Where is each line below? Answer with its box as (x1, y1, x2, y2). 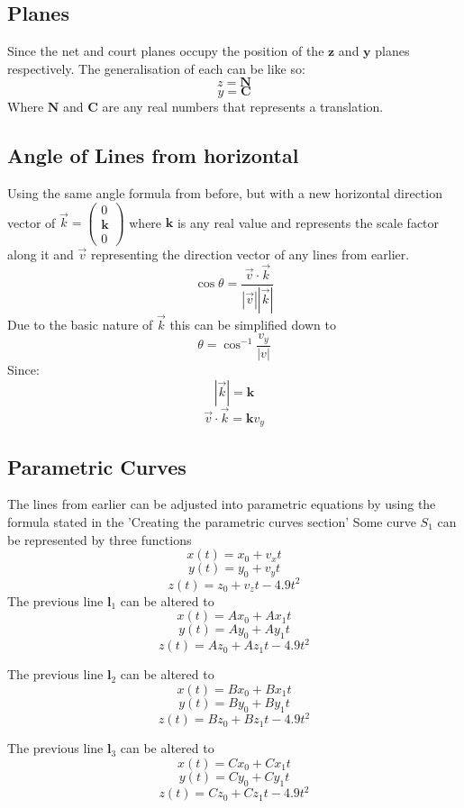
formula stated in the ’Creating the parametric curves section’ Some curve (7, 513, 416, 531)
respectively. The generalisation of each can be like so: (7, 59, 305, 77)
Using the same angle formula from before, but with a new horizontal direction (7, 184, 442, 203)
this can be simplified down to (169, 314, 336, 333)
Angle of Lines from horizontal (7, 141, 299, 169)
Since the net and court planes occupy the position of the (7, 41, 324, 60)
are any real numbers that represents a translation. (102, 97, 384, 116)
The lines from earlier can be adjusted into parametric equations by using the (7, 495, 436, 513)
